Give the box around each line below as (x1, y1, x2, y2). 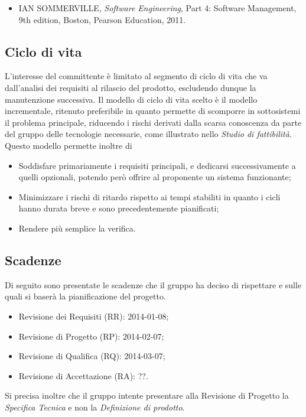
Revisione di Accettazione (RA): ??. (18, 369, 148, 382)
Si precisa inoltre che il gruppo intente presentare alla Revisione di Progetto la (5, 389, 289, 402)
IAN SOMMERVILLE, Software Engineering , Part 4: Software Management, (18, 2, 297, 14)
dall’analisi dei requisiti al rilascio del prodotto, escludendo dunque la (5, 81, 256, 93)
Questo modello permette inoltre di (5, 139, 132, 151)
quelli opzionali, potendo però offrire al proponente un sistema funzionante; (18, 171, 291, 183)
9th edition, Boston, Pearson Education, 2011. (18, 13, 186, 25)
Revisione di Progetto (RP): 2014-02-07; (18, 330, 164, 342)
